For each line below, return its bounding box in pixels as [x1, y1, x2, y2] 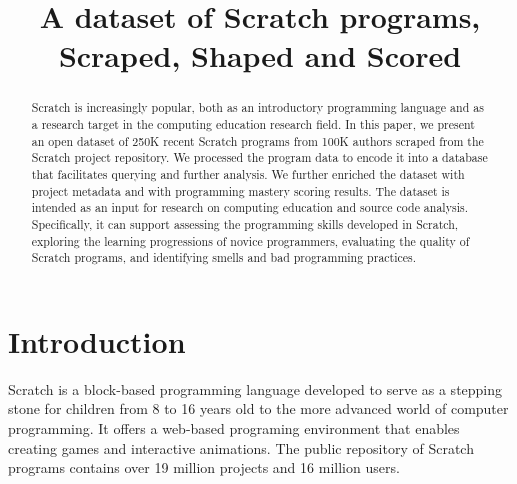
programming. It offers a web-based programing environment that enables [8, 418, 460, 439]
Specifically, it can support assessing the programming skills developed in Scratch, [31, 215, 459, 232]
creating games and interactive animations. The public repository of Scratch [8, 437, 474, 458]
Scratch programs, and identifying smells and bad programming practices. [31, 249, 417, 266]
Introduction [8, 320, 186, 361]
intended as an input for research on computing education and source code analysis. [31, 199, 468, 216]
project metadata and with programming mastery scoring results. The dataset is [31, 182, 450, 199]
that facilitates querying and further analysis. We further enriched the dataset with [31, 165, 465, 182]
